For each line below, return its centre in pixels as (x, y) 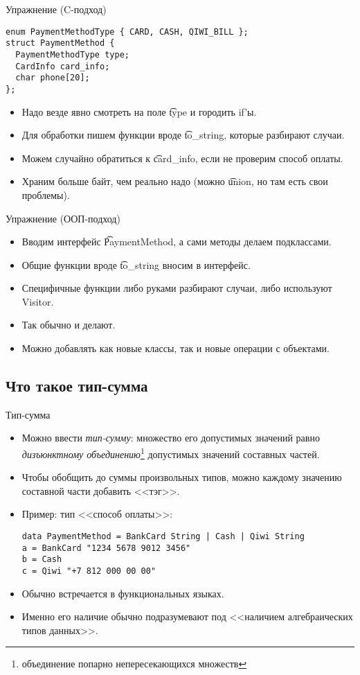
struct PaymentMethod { (60, 43)
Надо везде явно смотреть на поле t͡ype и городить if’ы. (139, 111)
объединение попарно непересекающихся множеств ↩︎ (134, 664)
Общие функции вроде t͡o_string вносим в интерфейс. (136, 264)
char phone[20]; (53, 78)
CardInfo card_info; (63, 66)
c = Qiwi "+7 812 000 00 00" (89, 571)
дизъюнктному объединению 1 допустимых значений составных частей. (171, 453)
